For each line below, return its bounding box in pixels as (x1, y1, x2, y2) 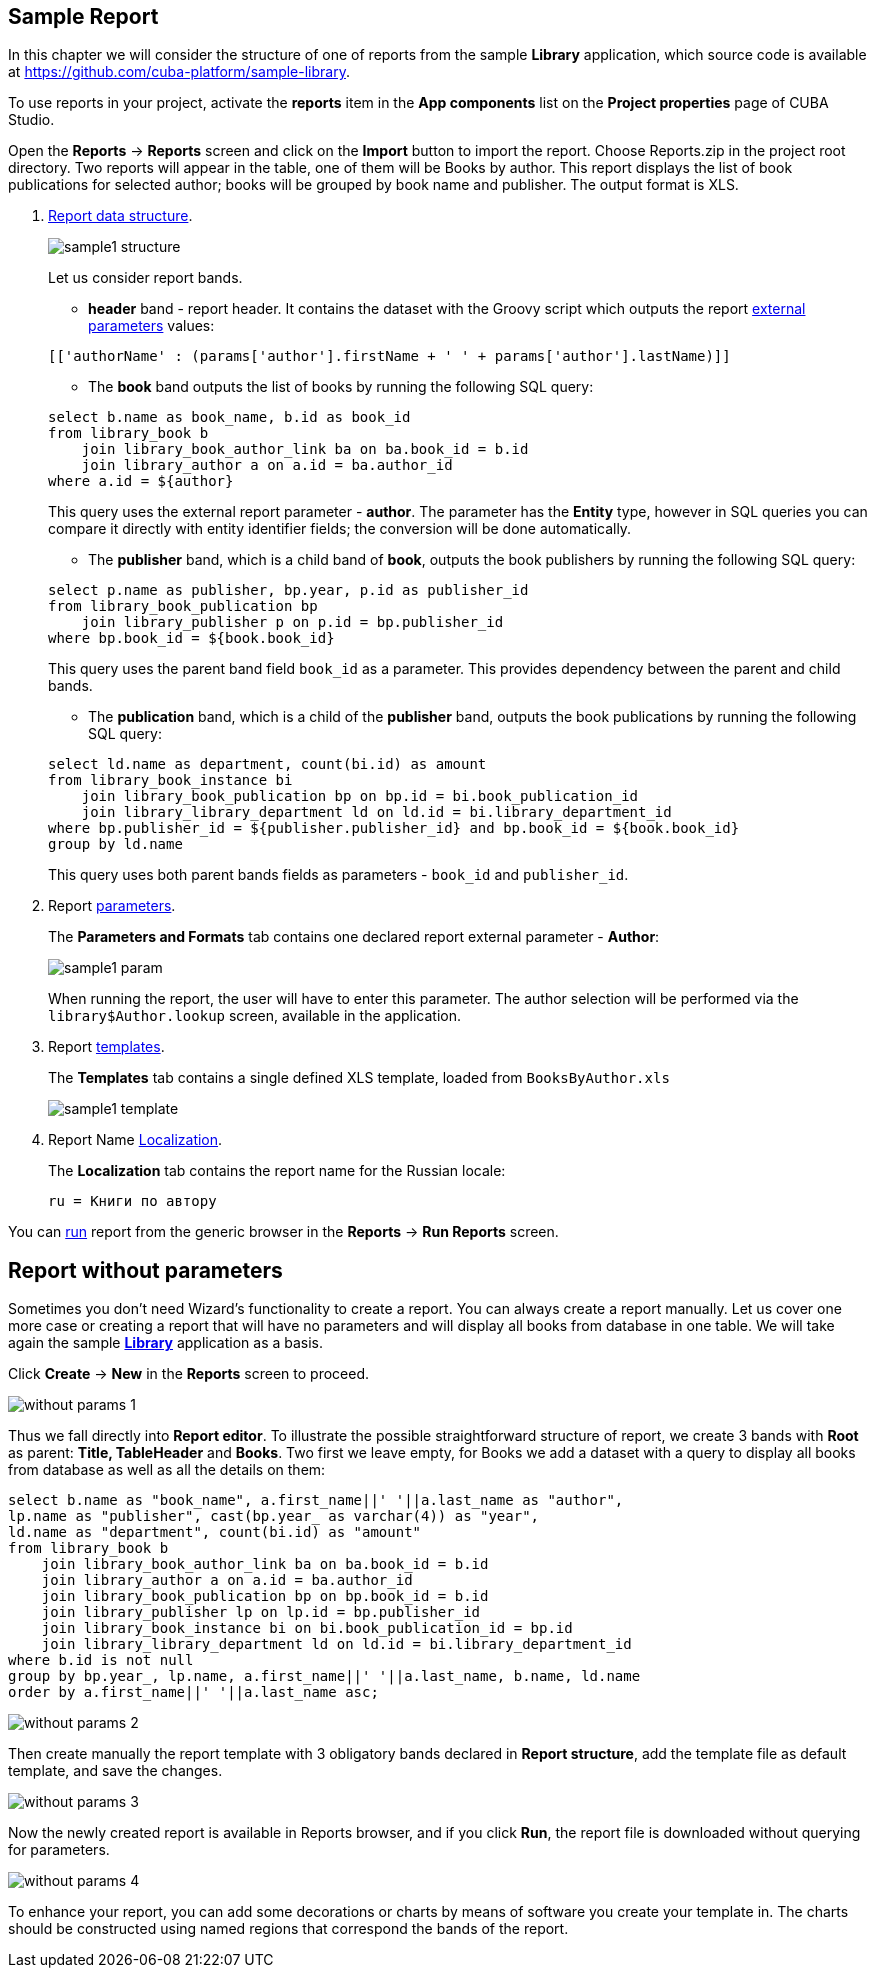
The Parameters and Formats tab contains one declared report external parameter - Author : (48, 928, 660, 946)
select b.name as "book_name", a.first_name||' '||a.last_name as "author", (8, 1492, 624, 1509)
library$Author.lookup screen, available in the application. (48, 1007, 461, 1025)
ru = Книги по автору (48, 1193, 217, 1210)
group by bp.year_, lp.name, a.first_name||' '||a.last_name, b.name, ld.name (8, 1668, 641, 1685)
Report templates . (48, 1038, 165, 1056)
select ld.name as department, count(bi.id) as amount (48, 756, 487, 773)
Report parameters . (48, 897, 176, 915)
